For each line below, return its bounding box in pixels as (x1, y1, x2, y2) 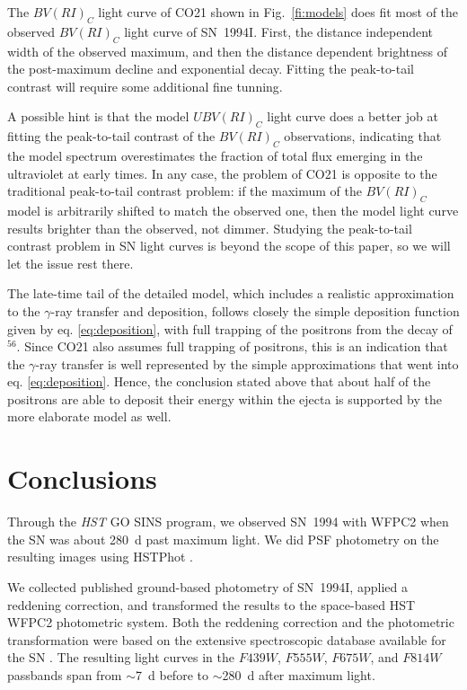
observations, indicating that (284, 127, 442, 146)
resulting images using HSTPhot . (7, 547, 193, 566)
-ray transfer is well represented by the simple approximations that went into (35, 354, 459, 373)
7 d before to (136, 665, 208, 684)
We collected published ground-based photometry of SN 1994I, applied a (7, 577, 408, 596)
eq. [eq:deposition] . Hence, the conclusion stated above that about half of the (7, 372, 431, 391)
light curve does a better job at (267, 107, 438, 126)
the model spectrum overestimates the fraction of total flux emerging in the (7, 146, 423, 164)
